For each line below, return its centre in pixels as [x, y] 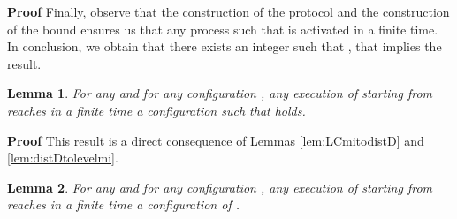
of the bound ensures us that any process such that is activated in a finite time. [223, 29]
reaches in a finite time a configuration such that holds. [156, 110]
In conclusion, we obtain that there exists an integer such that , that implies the [225, 46]
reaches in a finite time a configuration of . [124, 204]
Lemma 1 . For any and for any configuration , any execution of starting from [220, 93]
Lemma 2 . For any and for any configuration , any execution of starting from [220, 187]
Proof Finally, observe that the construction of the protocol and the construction [228, 11]
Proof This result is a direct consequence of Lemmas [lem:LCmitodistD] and [216, 140]
